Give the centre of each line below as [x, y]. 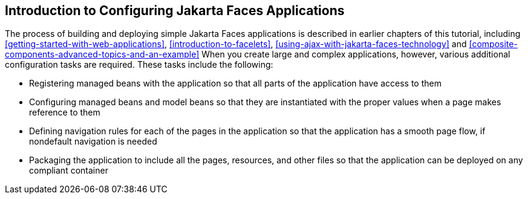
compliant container [69, 171]
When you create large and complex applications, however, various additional [356, 54]
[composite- [493, 44]
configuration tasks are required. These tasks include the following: [139, 65]
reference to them [65, 113]
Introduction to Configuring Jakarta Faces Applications [175, 11]
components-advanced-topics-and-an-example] [102, 54]
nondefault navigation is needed [93, 142]
